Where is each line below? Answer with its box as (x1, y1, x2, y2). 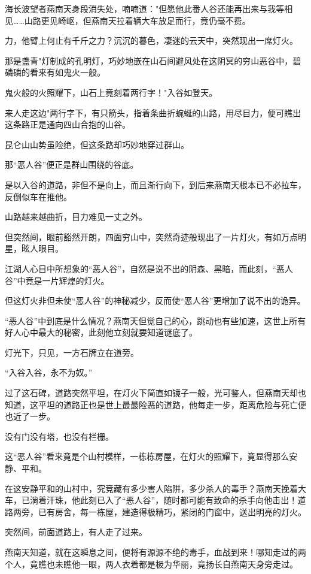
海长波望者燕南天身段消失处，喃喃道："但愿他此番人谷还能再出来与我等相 (5, 2, 293, 14)
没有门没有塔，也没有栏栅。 (5, 430, 114, 442)
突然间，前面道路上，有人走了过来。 (5, 525, 147, 538)
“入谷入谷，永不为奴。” (5, 366, 93, 379)
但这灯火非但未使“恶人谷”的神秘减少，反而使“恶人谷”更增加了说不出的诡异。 (5, 294, 306, 307)
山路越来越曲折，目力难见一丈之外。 (5, 210, 147, 223)
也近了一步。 (5, 410, 55, 422)
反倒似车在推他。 (5, 190, 72, 203)
